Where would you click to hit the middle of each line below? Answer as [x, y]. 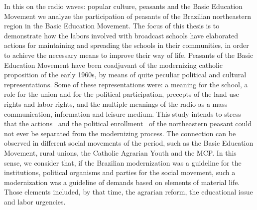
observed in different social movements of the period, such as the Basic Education [129, 143]
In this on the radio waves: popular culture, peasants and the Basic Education [123, 6]
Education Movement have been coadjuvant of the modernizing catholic [113, 65]
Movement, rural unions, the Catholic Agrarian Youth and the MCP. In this [120, 152]
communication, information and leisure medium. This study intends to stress [123, 113]
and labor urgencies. [35, 201]
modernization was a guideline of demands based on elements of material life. [122, 182]
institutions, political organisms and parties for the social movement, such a [120, 172]
